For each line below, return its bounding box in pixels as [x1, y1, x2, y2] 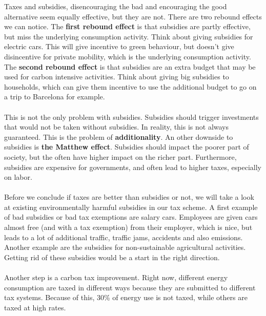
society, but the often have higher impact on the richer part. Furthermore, [4, 151, 237, 162]
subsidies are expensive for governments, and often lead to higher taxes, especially [4, 161, 261, 172]
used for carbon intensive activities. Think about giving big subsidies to [4, 71, 229, 82]
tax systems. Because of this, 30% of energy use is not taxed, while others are [4, 292, 248, 303]
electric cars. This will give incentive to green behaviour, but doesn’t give [4, 41, 234, 52]
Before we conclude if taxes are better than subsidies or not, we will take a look [4, 192, 254, 202]
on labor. [4, 172, 32, 182]
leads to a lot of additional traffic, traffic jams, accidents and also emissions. [4, 231, 243, 242]
